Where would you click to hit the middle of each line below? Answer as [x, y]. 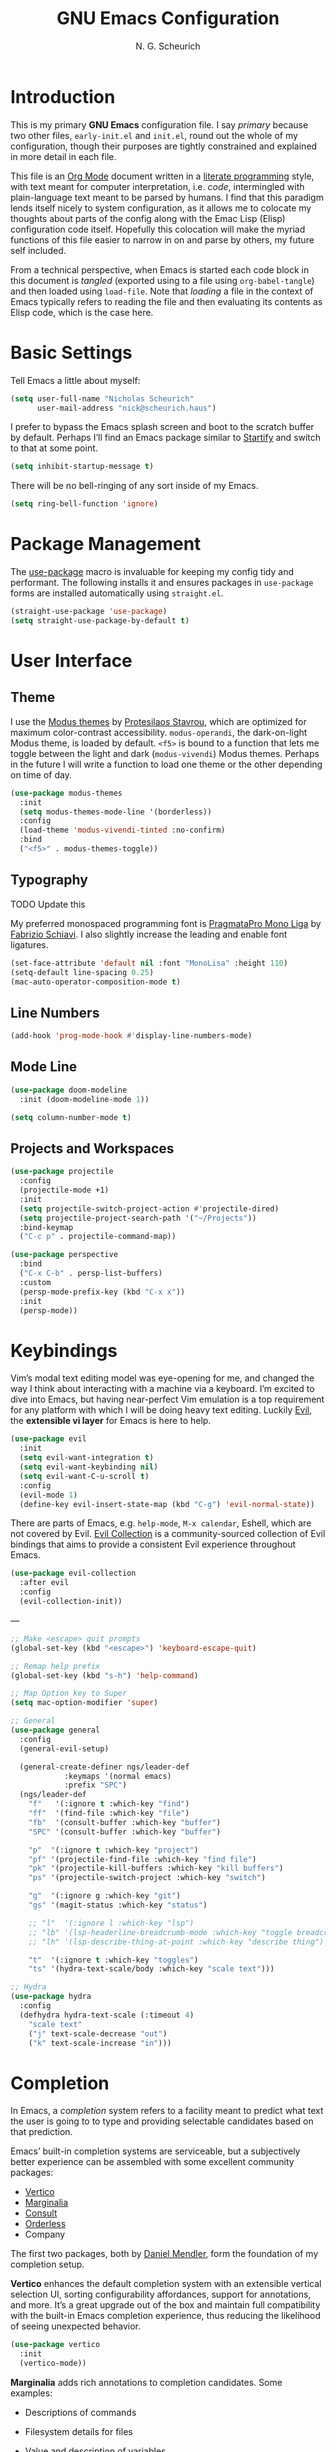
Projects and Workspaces [92, 1148]
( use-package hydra [51, 1997]
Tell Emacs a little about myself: [75, 380]
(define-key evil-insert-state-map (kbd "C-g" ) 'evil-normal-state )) [167, 1504]
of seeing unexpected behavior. [76, 2326]
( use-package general [55, 1730]
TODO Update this [48, 904]
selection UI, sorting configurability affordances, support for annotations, [161, 2294]
